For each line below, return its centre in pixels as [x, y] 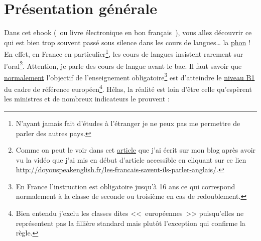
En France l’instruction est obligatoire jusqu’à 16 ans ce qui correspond [125, 186]
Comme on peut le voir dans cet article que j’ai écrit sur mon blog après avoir [136, 150]
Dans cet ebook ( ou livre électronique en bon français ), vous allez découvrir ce [128, 32]
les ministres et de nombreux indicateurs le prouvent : [87, 99]
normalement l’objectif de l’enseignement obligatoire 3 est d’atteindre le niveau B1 [129, 76]
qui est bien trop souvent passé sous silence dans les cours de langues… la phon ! [127, 42]
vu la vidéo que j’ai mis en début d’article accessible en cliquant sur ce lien [131, 159]
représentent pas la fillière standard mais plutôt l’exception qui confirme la [130, 223]
